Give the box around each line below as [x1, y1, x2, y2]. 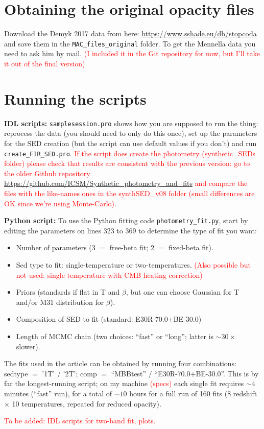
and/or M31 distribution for [16, 296, 104, 307]
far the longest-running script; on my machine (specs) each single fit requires [4, 378, 244, 389]
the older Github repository [4, 168, 90, 178]
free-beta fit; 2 [109, 242, 154, 253]
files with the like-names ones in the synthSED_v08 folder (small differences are [4, 187, 255, 198]
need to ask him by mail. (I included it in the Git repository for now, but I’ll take [4, 48, 260, 59]
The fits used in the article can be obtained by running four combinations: [4, 358, 236, 369]
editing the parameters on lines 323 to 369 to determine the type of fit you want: [4, 225, 257, 235]
